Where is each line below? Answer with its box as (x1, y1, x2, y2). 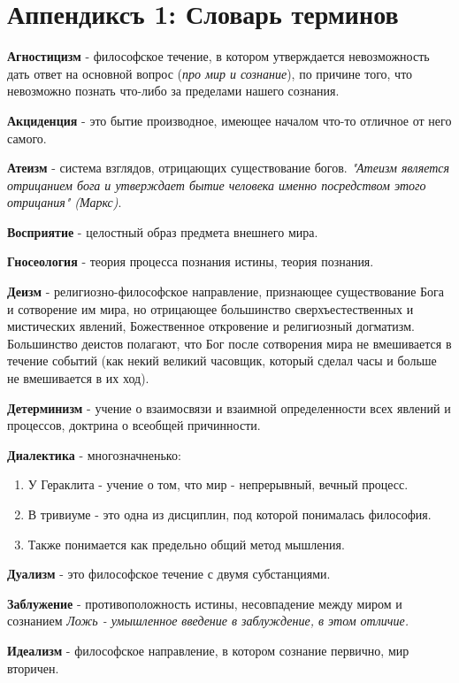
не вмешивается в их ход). (7, 369, 149, 388)
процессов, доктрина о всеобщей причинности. (7, 416, 261, 434)
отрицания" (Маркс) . (7, 193, 122, 211)
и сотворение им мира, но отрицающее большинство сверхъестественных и (7, 299, 414, 318)
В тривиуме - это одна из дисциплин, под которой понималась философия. (27, 505, 432, 523)
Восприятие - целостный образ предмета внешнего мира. (7, 222, 318, 241)
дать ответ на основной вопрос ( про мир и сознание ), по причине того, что (7, 64, 413, 82)
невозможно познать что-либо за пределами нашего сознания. (7, 81, 340, 100)
